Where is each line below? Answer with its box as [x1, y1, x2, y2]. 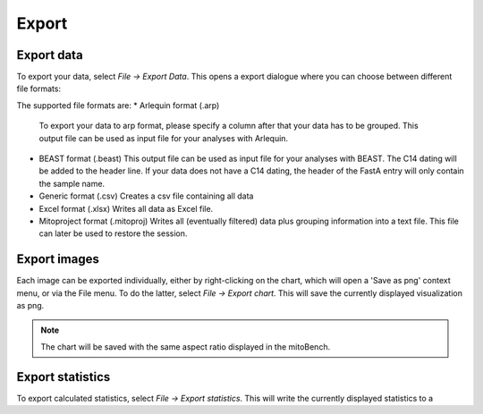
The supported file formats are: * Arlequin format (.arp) [16, 99, 220, 111]
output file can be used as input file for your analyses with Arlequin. [38, 132, 289, 143]
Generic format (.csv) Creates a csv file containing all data [38, 190, 254, 201]
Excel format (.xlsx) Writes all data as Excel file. [38, 203, 214, 214]
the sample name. [38, 178, 106, 189]
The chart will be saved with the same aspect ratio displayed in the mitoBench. [40, 341, 331, 352]
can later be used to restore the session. [38, 228, 188, 239]
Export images [16, 251, 100, 267]
